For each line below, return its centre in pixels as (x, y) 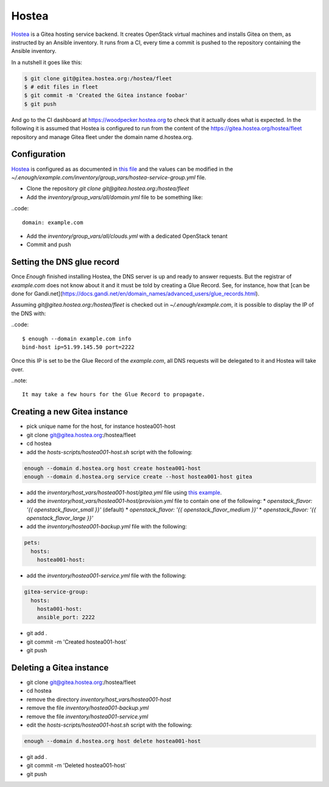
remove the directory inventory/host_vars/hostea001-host (99, 699)
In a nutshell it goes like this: (47, 62)
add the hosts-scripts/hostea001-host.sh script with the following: (109, 452)
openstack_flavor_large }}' (60, 518)
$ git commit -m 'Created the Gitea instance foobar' (106, 95)
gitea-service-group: (56, 592)
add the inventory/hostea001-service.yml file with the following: (107, 575)
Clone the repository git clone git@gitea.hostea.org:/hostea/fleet (108, 188)
